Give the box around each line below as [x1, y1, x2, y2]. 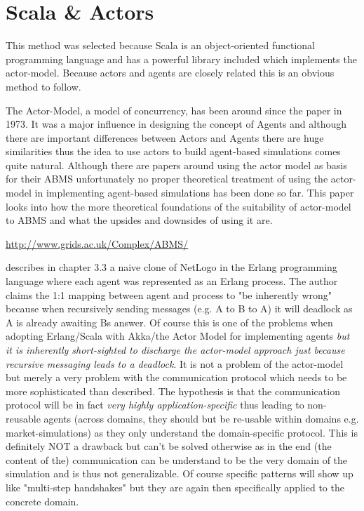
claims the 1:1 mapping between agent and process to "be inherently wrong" [6, 287, 332, 302]
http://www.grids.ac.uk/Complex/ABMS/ [6, 236, 189, 251]
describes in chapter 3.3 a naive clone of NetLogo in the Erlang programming [6, 260, 337, 274]
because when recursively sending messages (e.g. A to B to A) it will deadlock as [6, 301, 353, 316]
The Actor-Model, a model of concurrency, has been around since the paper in [6, 102, 342, 117]
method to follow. [6, 79, 81, 93]
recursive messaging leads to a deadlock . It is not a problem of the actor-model [6, 356, 344, 371]
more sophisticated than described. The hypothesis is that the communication [6, 383, 340, 398]
